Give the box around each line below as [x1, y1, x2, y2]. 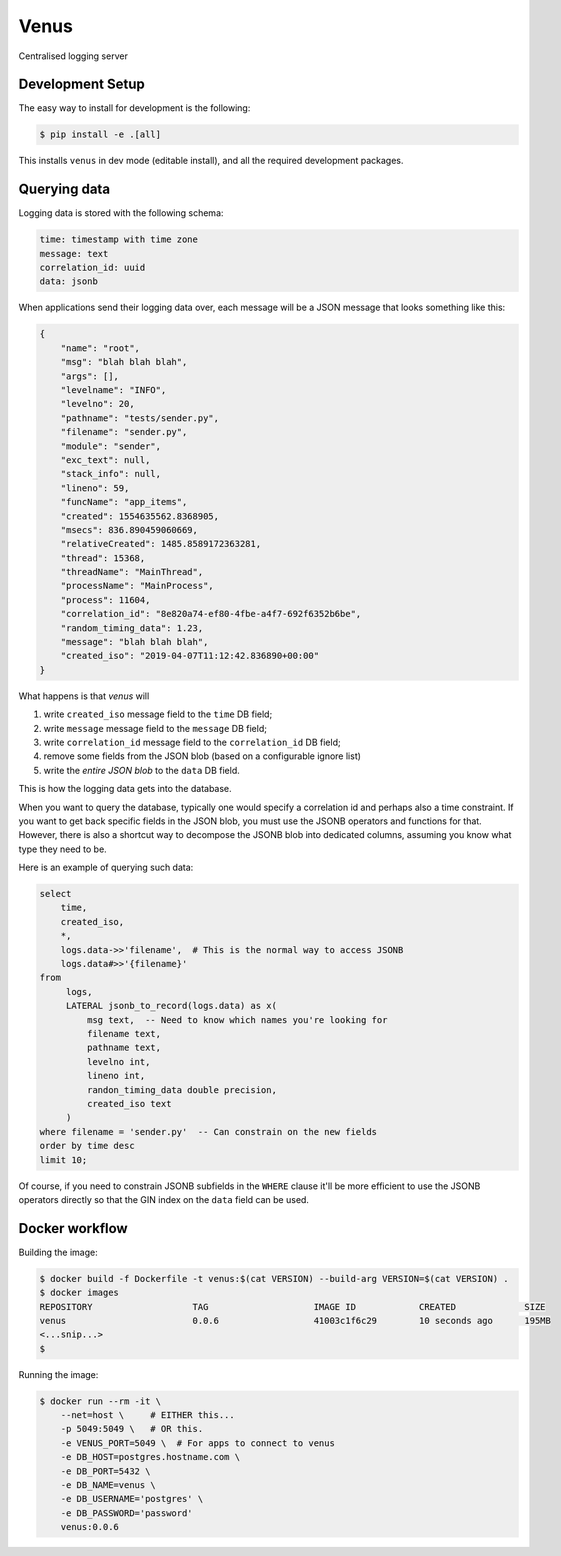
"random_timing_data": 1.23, [60, 622, 204, 634]
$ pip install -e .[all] [39, 129, 162, 140]
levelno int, [86, 1056, 151, 1067]
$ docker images [39, 1287, 120, 1299]
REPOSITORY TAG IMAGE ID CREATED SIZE [39, 1301, 546, 1312]
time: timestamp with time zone [39, 234, 199, 245]
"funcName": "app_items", [60, 496, 188, 508]
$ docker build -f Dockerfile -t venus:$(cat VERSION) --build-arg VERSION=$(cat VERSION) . [39, 1273, 509, 1284]
